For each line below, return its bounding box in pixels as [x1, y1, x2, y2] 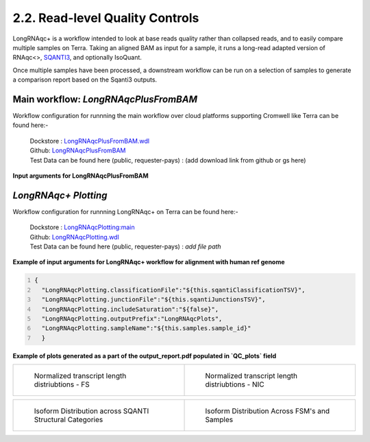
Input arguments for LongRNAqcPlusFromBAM [12, 172, 149, 180]
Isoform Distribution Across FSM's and [205, 406, 330, 416]
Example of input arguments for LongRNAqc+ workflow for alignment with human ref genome [12, 258, 285, 266]
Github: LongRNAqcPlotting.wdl [29, 233, 119, 241]
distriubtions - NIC [205, 380, 264, 389]
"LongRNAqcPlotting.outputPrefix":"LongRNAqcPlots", [41, 314, 223, 323]
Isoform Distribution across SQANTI [34, 406, 149, 416]
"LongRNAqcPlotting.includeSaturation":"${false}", [41, 305, 219, 313]
